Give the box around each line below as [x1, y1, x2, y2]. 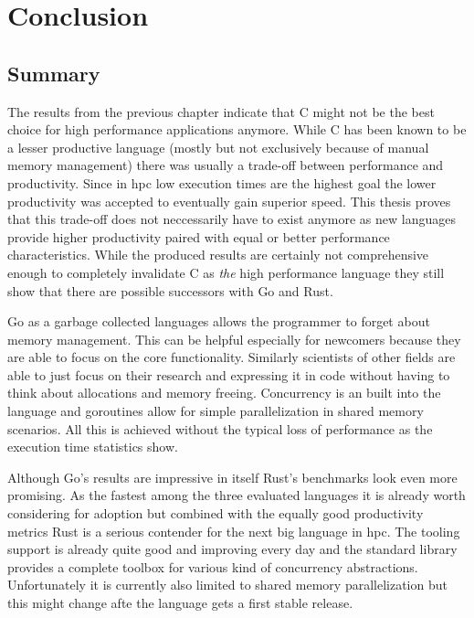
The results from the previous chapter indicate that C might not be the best [7, 101, 435, 121]
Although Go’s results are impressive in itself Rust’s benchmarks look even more [7, 467, 458, 486]
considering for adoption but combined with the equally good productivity [7, 504, 424, 523]
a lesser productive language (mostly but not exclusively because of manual [7, 137, 429, 156]
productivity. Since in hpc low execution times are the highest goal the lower [7, 173, 437, 192]
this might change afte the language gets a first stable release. [7, 593, 353, 613]
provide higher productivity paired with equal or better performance [7, 227, 390, 246]
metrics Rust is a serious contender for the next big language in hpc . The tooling [7, 521, 460, 540]
